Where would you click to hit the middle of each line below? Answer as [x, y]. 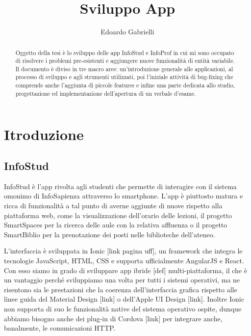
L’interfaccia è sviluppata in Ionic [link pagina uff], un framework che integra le [123, 251]
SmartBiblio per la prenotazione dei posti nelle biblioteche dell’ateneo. [110, 234]
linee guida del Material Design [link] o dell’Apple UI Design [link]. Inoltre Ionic [124, 299]
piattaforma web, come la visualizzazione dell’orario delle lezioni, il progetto [118, 215]
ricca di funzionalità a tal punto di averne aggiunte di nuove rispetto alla [113, 206]
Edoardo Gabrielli [127, 32]
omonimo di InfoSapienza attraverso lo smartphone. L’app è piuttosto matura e [124, 196]
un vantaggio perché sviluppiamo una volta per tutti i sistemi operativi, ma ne [122, 280]
